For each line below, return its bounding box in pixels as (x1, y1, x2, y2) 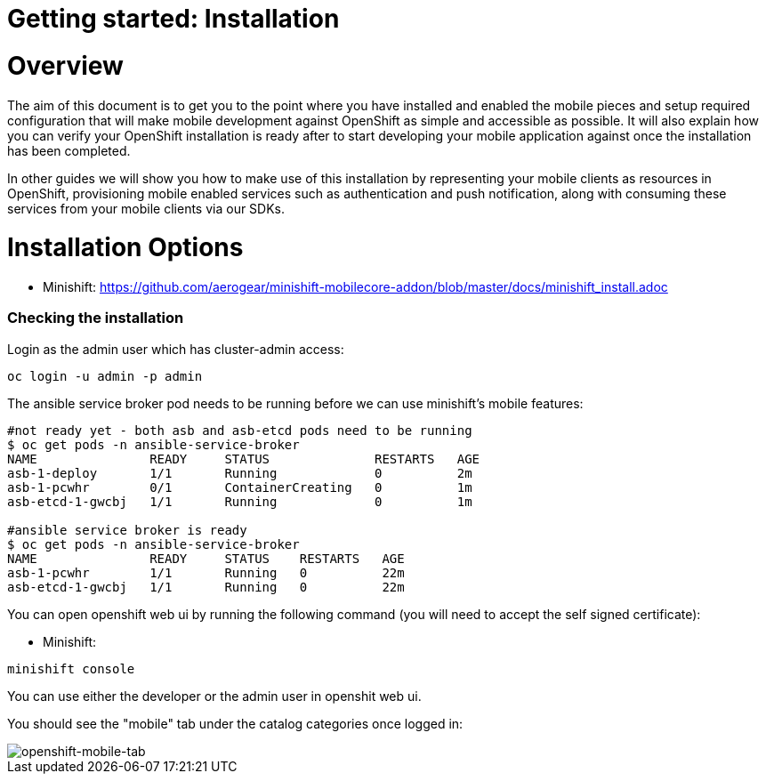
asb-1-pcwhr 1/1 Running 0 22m (7, 565, 405, 580)
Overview (7, 50, 124, 81)
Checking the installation (7, 309, 184, 327)
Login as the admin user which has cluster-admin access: (7, 341, 344, 357)
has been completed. (7, 142, 131, 158)
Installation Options (7, 232, 244, 263)
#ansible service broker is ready (7, 522, 247, 537)
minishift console (7, 661, 135, 676)
